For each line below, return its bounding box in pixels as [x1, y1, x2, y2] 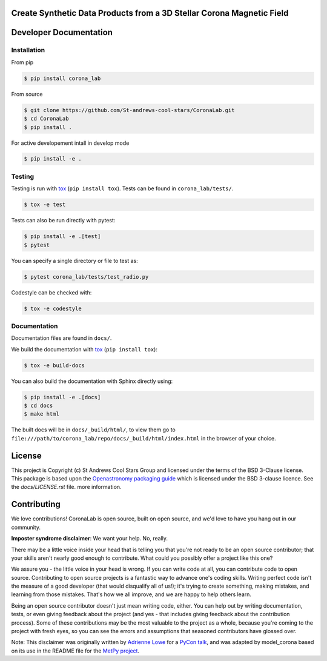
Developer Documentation [11, 27, 113, 38]
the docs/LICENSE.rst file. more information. [11, 483, 122, 491]
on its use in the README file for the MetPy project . [11, 647, 139, 654]
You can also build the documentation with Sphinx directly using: [11, 377, 173, 385]
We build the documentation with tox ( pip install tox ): [11, 345, 157, 353]
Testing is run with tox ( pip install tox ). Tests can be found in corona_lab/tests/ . [11, 185, 234, 192]
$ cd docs [24, 402, 53, 409]
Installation [11, 46, 45, 55]
